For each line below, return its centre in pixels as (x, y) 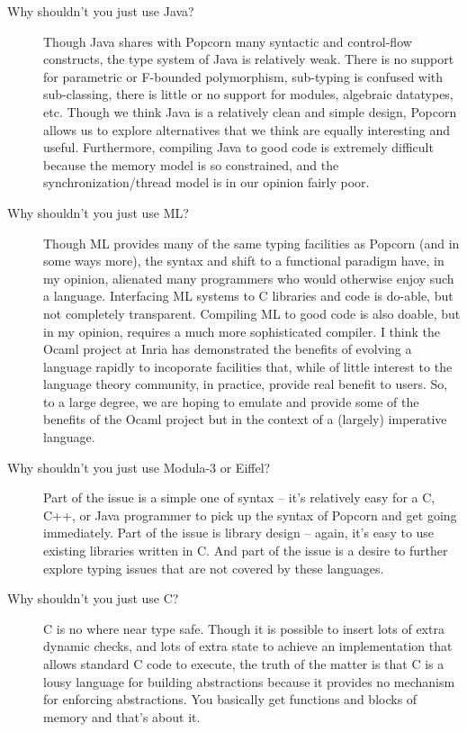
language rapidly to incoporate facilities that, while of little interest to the (248, 366)
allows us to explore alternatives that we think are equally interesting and (247, 129)
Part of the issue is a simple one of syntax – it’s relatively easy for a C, (239, 497)
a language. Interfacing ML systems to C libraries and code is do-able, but (248, 296)
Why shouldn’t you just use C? (93, 598)
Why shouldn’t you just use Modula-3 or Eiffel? (139, 467)
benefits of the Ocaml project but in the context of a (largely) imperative (245, 419)
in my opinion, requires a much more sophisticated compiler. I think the (242, 331)
